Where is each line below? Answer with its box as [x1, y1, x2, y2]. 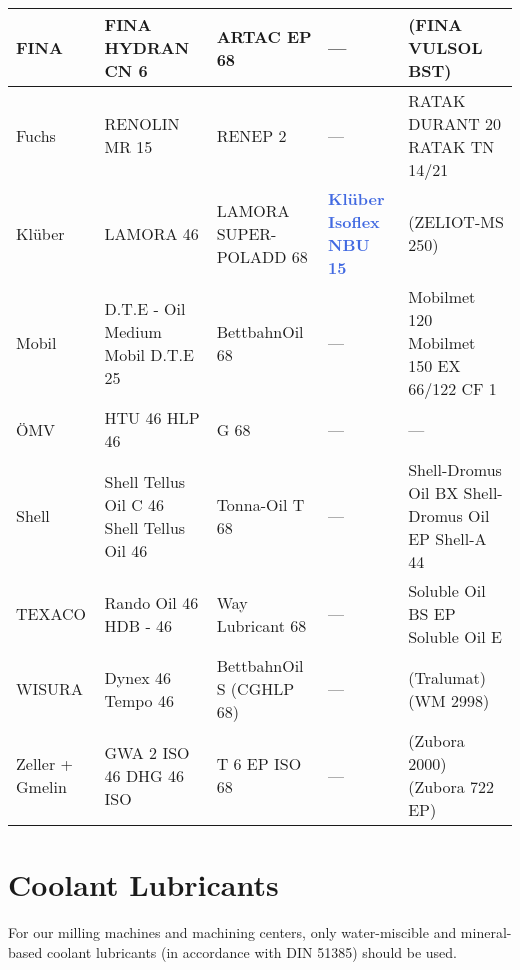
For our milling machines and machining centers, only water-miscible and [8, 922, 457, 943]
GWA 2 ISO [104, 740, 190, 764]
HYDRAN [104, 36, 190, 59]
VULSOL [408, 36, 483, 59]
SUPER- [216, 221, 277, 245]
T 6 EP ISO [216, 752, 302, 775]
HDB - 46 [104, 613, 173, 637]
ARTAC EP [216, 24, 312, 48]
